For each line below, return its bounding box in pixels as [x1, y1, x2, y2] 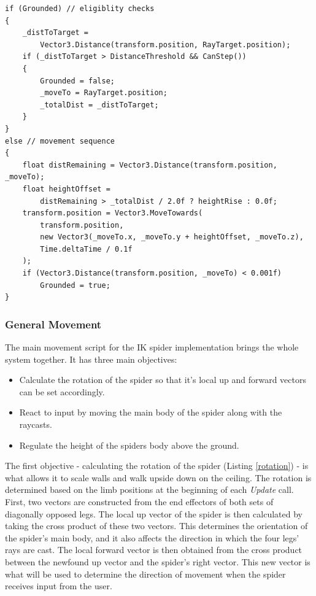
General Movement [5, 316, 102, 331]
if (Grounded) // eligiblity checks [5, 4, 155, 13]
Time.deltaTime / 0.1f [40, 244, 133, 253]
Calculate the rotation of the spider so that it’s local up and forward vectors [19, 373, 306, 386]
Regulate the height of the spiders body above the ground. [19, 438, 239, 451]
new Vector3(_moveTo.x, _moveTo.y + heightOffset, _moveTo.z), [40, 233, 304, 242]
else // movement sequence [5, 136, 115, 145]
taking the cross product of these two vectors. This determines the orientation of [5, 519, 308, 532]
